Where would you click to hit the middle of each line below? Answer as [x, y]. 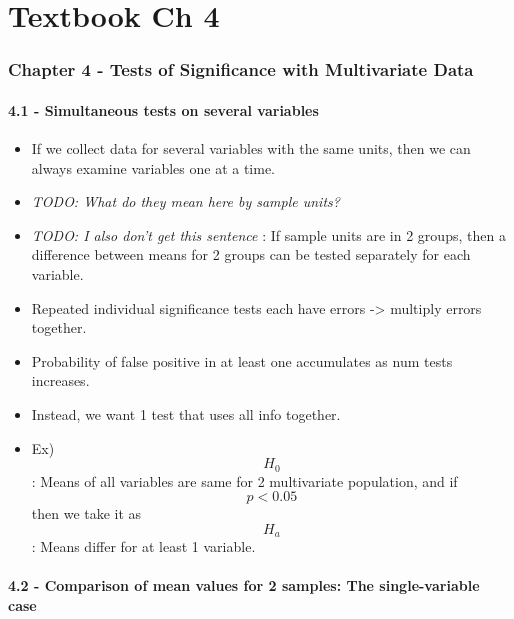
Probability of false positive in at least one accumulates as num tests [242, 360]
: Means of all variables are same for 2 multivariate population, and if [244, 480]
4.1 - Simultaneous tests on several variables [163, 109]
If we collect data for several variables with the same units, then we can [251, 148]
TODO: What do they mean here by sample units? [185, 201]
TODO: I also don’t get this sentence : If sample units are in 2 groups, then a [268, 234]
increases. [60, 380]
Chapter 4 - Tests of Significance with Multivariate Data [241, 69]
